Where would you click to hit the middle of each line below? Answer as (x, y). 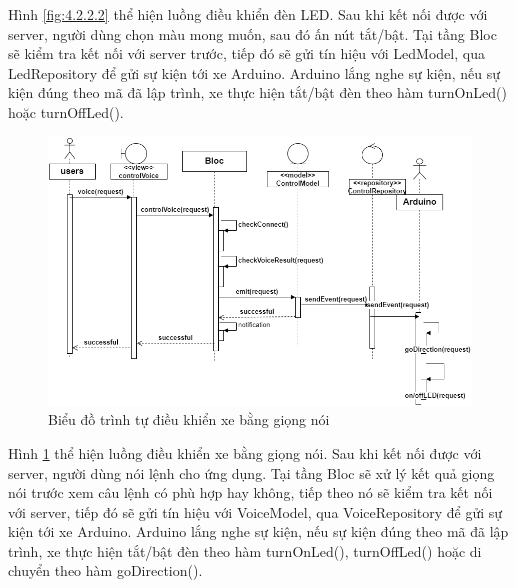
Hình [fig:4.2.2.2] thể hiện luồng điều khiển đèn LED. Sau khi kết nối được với (248, 14)
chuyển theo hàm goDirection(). (105, 570)
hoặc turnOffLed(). (66, 111)
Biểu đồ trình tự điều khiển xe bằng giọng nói (189, 419)
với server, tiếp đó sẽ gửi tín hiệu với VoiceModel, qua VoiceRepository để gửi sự (255, 511)
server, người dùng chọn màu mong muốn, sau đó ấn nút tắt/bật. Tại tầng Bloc (252, 33)
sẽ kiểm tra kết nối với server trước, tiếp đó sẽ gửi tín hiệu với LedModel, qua (246, 53)
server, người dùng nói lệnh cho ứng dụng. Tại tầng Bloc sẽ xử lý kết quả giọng (251, 472)
